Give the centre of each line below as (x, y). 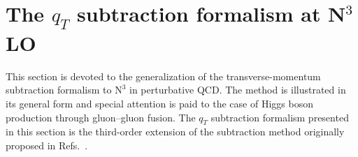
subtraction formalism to (59, 90)
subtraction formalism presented (280, 117)
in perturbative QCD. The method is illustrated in (238, 90)
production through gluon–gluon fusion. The (101, 117)
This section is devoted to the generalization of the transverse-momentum (163, 76)
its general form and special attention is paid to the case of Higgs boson (159, 103)
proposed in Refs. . (47, 145)
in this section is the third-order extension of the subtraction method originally (175, 132)
